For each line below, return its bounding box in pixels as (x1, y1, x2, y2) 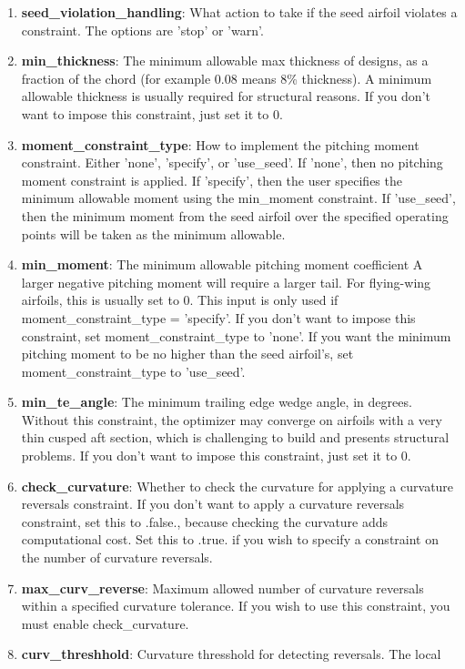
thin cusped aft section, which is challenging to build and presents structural (21, 428, 450, 447)
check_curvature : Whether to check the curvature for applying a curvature (21, 476, 454, 495)
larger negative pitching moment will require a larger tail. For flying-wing (21, 272, 431, 291)
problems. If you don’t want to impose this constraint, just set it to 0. (21, 446, 411, 465)
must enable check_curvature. (21, 613, 189, 633)
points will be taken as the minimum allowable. (21, 224, 286, 243)
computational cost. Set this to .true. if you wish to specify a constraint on (21, 530, 439, 549)
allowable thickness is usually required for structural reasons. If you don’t (21, 86, 430, 106)
